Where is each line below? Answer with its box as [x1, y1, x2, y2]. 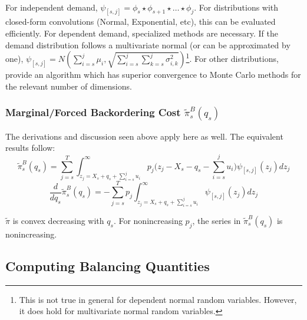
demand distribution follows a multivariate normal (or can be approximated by [5, 38, 291, 51]
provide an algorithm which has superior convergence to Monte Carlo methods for [5, 68, 301, 81]
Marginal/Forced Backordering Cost [5, 105, 181, 120]
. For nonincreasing [113, 214, 183, 226]
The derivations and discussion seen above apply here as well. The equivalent [5, 130, 283, 142]
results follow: [5, 141, 55, 154]
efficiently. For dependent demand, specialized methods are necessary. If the [5, 27, 278, 39]
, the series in [192, 214, 241, 226]
